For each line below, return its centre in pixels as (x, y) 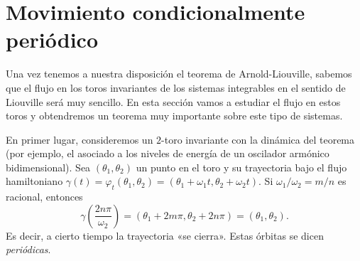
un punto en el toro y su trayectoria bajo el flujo (241, 167)
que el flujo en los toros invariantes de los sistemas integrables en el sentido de (176, 87)
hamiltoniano (34, 181)
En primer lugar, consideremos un (80, 139)
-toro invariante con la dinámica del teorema (258, 139)
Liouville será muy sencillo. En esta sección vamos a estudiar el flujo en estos (173, 101)
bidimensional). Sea (48, 167)
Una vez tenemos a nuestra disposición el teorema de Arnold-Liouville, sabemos (179, 74)
